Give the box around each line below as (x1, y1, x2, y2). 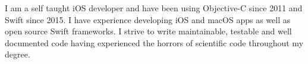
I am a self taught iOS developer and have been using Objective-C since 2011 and (5, 2, 303, 14)
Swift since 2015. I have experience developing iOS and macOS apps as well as (5, 13, 291, 25)
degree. (5, 48, 30, 60)
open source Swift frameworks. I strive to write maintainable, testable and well (5, 25, 292, 37)
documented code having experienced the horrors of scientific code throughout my (5, 36, 304, 49)
